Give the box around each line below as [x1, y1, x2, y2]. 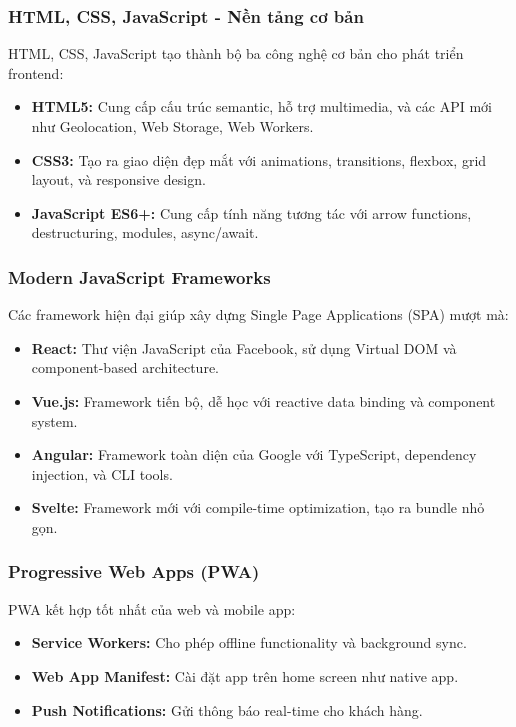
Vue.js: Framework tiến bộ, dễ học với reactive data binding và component [31, 390, 496, 411]
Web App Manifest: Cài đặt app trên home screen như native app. [31, 665, 459, 686]
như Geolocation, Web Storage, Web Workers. [31, 116, 314, 136]
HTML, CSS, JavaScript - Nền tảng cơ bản [8, 3, 364, 28]
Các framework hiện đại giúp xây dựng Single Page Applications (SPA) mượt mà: [8, 304, 509, 325]
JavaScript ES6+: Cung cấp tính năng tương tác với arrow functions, [31, 202, 472, 223]
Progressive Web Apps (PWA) [8, 559, 260, 584]
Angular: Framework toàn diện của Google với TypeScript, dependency [31, 444, 477, 465]
